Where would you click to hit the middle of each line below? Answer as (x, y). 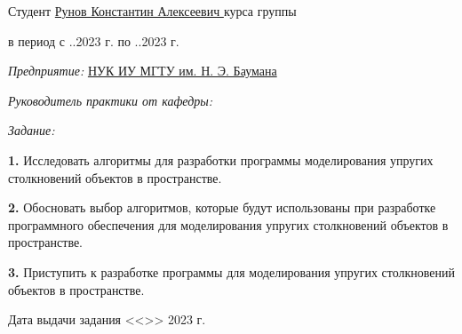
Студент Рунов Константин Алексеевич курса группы (152, 11)
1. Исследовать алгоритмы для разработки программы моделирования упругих (221, 159)
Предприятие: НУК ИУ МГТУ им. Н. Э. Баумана (143, 71)
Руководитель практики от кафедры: (111, 100)
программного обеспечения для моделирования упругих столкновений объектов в (228, 224)
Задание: (32, 130)
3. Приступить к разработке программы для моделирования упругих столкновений (232, 271)
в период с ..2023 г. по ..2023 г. (94, 40)
